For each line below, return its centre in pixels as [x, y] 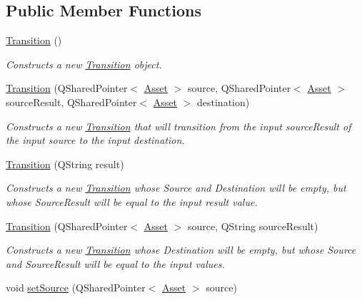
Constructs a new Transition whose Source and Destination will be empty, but [176, 188]
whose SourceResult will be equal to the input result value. [132, 201]
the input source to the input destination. [95, 140]
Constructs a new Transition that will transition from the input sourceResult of [179, 126]
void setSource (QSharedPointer [76, 288]
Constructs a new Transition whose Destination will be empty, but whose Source [181, 250]
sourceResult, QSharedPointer [71, 102]
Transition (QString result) [65, 164]
